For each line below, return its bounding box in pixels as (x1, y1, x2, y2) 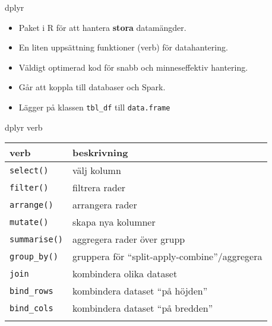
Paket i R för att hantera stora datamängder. (18, 21, 186, 33)
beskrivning (72, 145, 128, 160)
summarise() (10, 234, 64, 244)
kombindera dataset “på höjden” (72, 284, 208, 298)
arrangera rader (72, 198, 137, 212)
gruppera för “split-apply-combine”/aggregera (72, 249, 262, 264)
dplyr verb (5, 121, 43, 133)
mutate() (10, 217, 49, 227)
